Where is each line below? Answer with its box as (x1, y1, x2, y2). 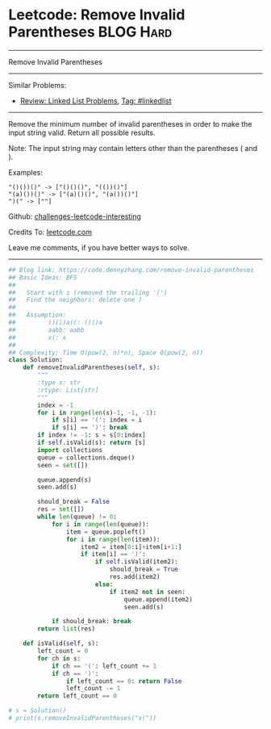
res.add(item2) (109, 573, 161, 581)
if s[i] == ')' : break (51, 424, 128, 432)
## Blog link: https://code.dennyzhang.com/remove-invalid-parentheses (8, 266, 254, 274)
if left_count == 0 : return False (65, 677, 182, 685)
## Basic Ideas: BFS (8, 273, 78, 282)
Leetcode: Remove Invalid (8, 6, 186, 24)
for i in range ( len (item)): (65, 535, 161, 543)
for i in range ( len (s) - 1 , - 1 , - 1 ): (37, 408, 157, 417)
